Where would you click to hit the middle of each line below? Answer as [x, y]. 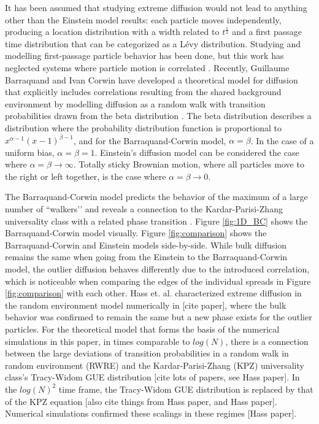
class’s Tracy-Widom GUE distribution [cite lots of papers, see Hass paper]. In [152, 377]
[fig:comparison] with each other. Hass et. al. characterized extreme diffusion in [153, 293]
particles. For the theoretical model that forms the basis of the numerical [142, 329]
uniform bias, [30, 152]
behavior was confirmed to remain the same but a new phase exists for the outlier [159, 317]
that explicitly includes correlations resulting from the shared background [143, 92]
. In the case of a [282, 140]
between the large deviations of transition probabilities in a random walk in [147, 353]
